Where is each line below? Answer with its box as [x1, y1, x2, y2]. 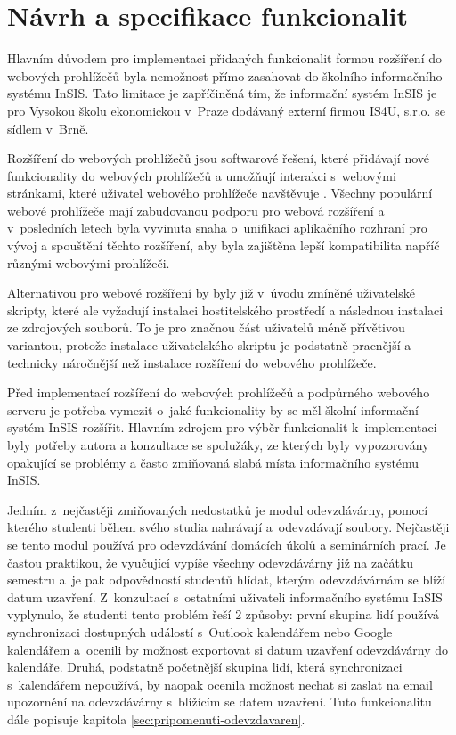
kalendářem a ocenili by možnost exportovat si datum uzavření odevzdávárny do [7, 640, 448, 658]
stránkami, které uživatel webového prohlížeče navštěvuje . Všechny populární [7, 184, 433, 202]
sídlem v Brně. [7, 118, 89, 137]
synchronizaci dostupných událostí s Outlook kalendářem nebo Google [7, 622, 393, 641]
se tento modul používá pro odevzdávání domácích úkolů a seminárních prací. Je [7, 535, 446, 553]
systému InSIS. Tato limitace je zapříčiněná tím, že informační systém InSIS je [7, 84, 437, 102]
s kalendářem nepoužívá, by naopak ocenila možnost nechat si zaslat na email [7, 674, 433, 693]
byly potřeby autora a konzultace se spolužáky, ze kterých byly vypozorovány [7, 436, 429, 453]
